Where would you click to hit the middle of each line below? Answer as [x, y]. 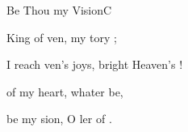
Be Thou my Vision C [59, 10]
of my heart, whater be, [65, 91]
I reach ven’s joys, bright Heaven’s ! [95, 64]
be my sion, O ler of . [59, 119]
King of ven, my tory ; [62, 37]
